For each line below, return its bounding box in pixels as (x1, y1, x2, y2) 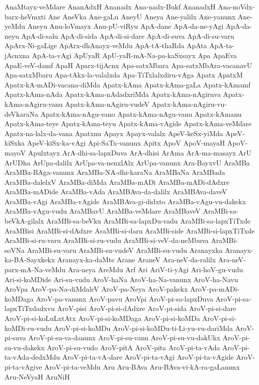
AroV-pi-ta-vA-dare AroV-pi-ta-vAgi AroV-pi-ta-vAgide (62, 352, 234, 362)
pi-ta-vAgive (4, 361, 42, 372)
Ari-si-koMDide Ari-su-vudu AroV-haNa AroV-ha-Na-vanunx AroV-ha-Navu (4, 274, 238, 284)
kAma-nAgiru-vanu (4, 98, 63, 109)
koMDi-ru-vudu (4, 322, 52, 333)
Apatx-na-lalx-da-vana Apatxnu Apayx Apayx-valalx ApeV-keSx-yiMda (4, 128, 223, 138)
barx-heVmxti (4, 11, 46, 21)
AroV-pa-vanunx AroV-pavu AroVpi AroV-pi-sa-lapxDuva (36, 293, 213, 304)
